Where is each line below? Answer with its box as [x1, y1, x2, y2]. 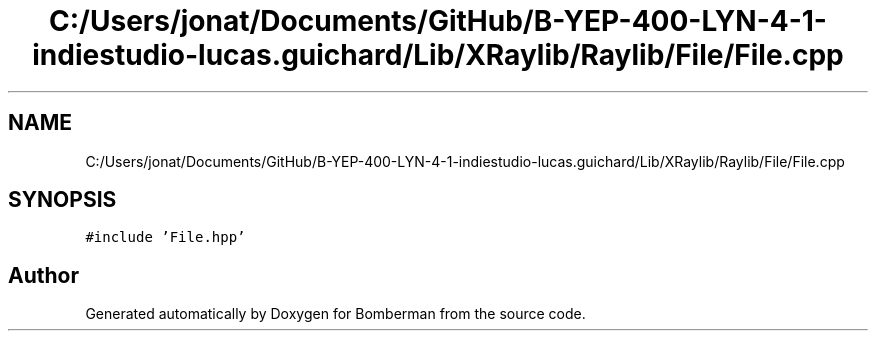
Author [8, 262, 79, 288]
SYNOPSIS [8, 187, 117, 213]
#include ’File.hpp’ [85, 229, 246, 246]
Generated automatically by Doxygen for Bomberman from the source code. [85, 305, 586, 323]
